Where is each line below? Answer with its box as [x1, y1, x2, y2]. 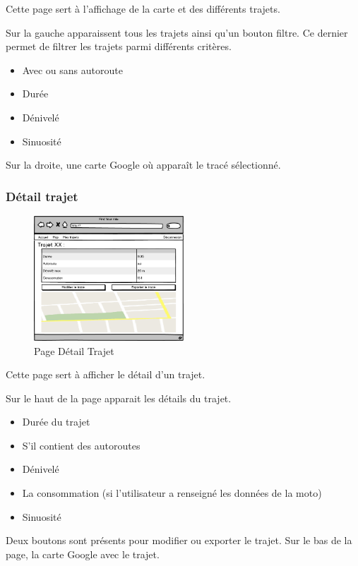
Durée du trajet [22, 414, 90, 429]
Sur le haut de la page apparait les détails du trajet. [6, 390, 232, 405]
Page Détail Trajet [34, 343, 114, 358]
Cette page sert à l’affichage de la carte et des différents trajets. [6, 1, 280, 16]
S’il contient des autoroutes [22, 438, 141, 452]
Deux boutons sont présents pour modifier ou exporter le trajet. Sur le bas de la [6, 533, 352, 548]
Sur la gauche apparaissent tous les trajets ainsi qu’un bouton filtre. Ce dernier [6, 25, 348, 40]
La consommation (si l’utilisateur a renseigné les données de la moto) [22, 486, 322, 500]
